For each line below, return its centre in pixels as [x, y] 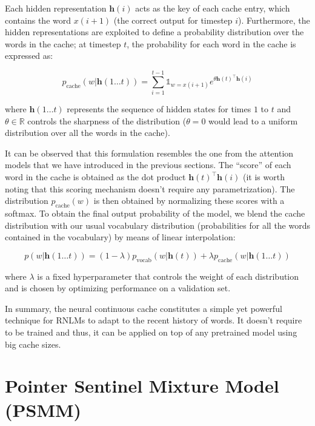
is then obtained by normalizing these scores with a [189, 201]
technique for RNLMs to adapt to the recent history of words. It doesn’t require [154, 320]
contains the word [38, 20]
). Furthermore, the [274, 20]
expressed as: [29, 56]
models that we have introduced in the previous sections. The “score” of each [148, 165]
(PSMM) [43, 409]
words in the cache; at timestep [63, 43]
